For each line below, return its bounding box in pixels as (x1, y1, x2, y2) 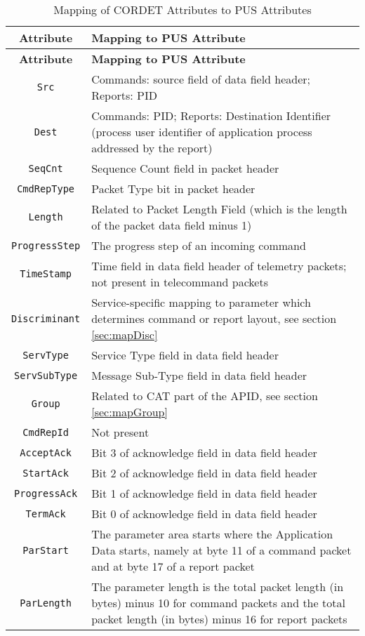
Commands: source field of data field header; (91, 71, 311, 87)
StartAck (22, 467, 69, 479)
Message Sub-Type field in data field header (91, 367, 307, 383)
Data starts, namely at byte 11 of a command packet (91, 542, 352, 558)
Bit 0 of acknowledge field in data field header (91, 505, 317, 522)
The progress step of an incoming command (91, 237, 306, 253)
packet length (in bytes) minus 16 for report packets (91, 611, 347, 627)
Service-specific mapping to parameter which (91, 294, 311, 310)
